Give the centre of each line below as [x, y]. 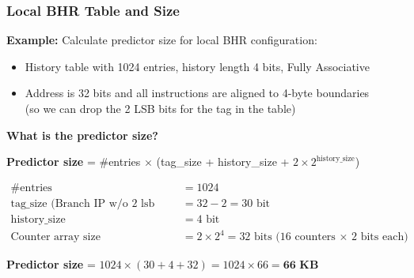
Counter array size [55, 237]
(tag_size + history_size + [223, 162]
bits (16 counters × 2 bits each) [331, 237]
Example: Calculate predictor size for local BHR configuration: [162, 40]
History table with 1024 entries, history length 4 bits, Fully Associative [197, 66]
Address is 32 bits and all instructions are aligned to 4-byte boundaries [197, 93]
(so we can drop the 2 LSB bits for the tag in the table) [160, 108]
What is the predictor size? [82, 135]
